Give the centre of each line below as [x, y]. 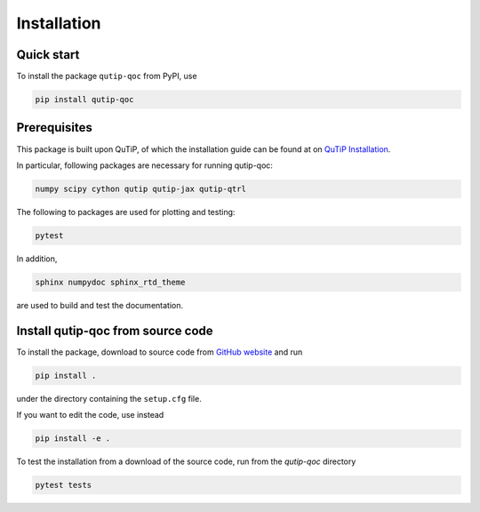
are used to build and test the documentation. [100, 305]
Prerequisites [54, 128]
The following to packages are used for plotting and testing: [126, 212]
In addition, [37, 259]
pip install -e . [73, 439]
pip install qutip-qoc [84, 100]
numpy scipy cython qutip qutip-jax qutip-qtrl [140, 188]
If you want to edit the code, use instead [90, 415]
